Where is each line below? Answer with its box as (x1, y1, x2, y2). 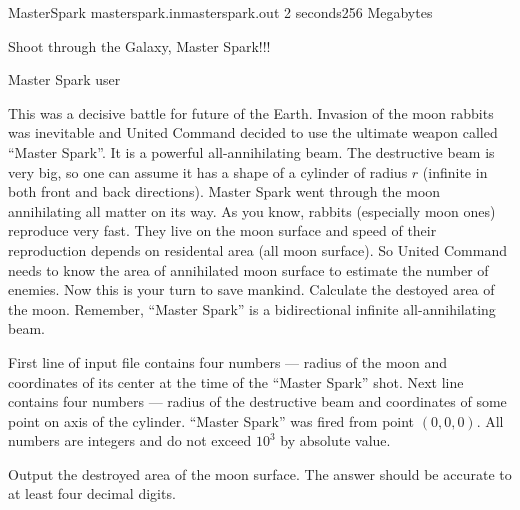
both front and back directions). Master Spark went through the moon (8, 181, 441, 202)
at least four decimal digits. (8, 483, 176, 504)
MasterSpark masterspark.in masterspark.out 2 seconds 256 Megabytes (8, 2, 433, 22)
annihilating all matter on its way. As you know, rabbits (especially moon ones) (8, 200, 496, 221)
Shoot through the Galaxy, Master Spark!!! (8, 35, 271, 56)
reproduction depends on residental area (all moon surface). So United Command (8, 239, 508, 260)
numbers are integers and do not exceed (8, 430, 252, 451)
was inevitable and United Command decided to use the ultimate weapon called (8, 122, 498, 143)
